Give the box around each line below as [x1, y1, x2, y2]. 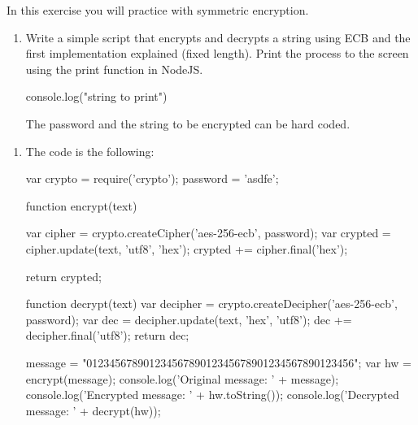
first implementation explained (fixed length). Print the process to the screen [25, 45, 409, 62]
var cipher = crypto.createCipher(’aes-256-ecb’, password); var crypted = [25, 224, 391, 241]
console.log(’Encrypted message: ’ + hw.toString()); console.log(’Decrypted [25, 386, 399, 403]
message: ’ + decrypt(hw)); [25, 401, 161, 418]
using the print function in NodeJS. [25, 60, 203, 77]
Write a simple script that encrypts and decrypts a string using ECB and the [25, 28, 411, 46]
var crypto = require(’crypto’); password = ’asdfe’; [25, 170, 279, 187]
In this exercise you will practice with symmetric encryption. [7, 2, 309, 18]
